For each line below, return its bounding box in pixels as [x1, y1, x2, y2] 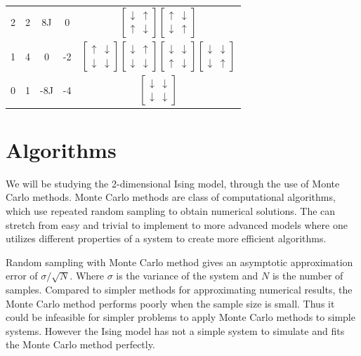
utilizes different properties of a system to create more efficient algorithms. [6, 231, 327, 246]
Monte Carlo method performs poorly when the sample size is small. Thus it [6, 296, 335, 310]
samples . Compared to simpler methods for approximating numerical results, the [6, 282, 353, 297]
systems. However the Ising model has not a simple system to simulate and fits [6, 323, 345, 338]
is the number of [272, 268, 343, 283]
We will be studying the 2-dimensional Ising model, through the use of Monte [6, 176, 340, 190]
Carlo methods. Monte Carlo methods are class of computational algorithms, [6, 190, 336, 204]
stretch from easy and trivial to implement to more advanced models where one [6, 217, 348, 232]
